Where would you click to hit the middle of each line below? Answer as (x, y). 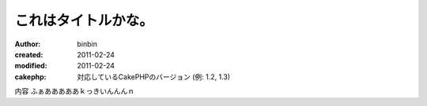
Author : (28, 44)
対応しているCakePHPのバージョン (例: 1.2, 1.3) (154, 77)
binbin (87, 44)
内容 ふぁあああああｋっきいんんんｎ (74, 91)
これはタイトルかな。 (84, 20)
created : (29, 54)
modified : (31, 66)
